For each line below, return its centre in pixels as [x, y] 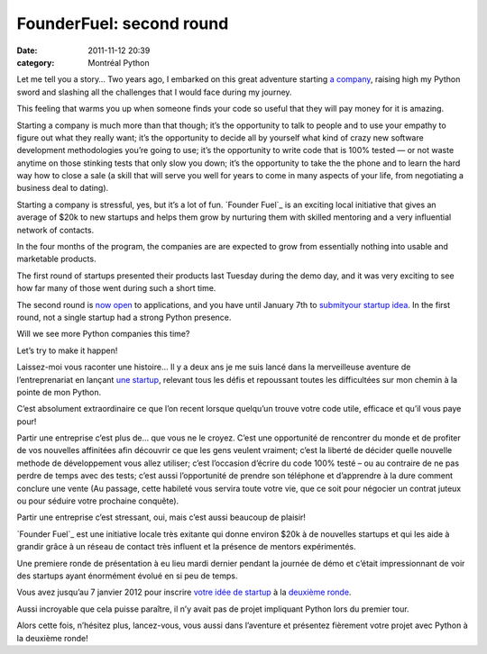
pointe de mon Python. [59, 392]
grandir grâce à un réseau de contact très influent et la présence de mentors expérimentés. [186, 547]
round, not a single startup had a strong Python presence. [124, 317]
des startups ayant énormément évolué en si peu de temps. [127, 576]
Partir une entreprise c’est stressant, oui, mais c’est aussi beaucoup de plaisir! [161, 517]
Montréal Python [119, 62]
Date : [27, 50]
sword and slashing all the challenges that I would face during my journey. [154, 92]
